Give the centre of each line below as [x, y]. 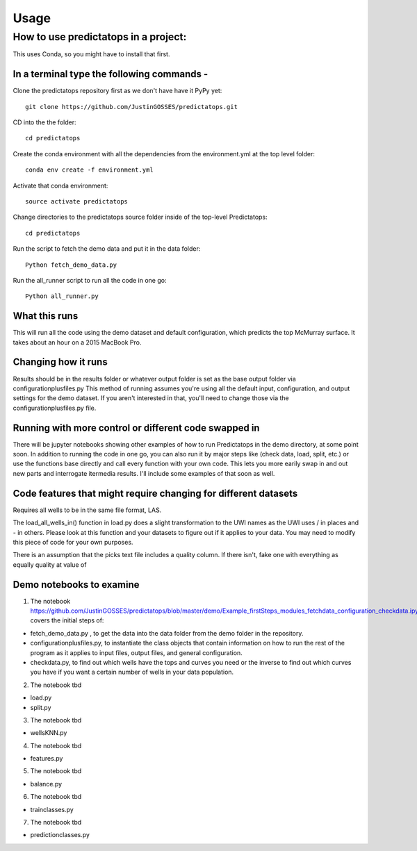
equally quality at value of [50, 564]
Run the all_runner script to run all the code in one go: [90, 280]
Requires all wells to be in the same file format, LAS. [87, 510]
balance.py [46, 784]
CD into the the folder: [44, 122]
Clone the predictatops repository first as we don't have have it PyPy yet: [117, 91]
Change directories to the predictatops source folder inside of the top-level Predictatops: [140, 217]
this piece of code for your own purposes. [73, 542]
